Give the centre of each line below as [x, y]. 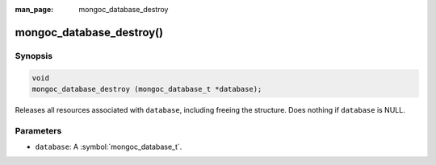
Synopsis [34, 56]
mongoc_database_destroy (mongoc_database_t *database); [147, 89]
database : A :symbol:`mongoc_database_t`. [109, 147]
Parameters [38, 130]
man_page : [34, 9]
